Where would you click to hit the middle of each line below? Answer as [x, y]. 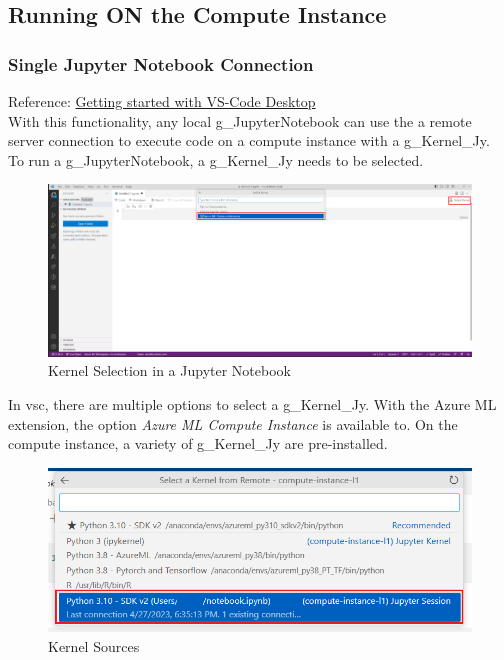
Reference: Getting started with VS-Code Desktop [162, 101]
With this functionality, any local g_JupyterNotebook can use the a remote [240, 120]
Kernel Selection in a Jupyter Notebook [169, 370]
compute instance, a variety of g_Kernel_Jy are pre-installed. [198, 443]
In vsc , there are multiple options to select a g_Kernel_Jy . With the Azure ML [252, 403]
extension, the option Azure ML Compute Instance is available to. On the [233, 423]
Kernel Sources [94, 645]
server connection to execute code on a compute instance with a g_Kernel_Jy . [249, 140]
